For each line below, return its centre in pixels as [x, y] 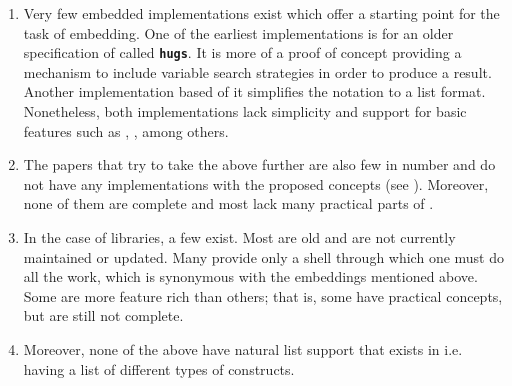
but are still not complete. [103, 315]
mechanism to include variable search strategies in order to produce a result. [257, 71]
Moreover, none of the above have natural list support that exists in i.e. [243, 348]
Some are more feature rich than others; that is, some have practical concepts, [263, 295]
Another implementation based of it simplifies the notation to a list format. [254, 91]
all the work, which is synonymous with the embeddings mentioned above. [250, 276]
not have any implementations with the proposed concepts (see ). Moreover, [256, 183]
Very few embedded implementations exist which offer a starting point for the [261, 13]
